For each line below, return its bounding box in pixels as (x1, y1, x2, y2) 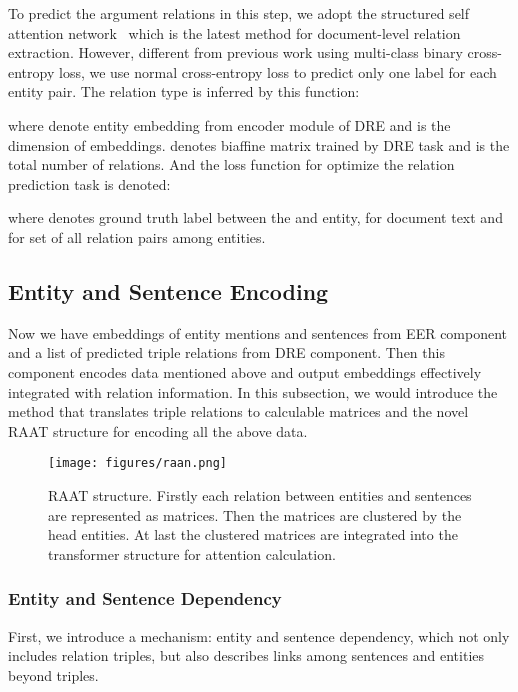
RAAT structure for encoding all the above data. (8, 420, 308, 441)
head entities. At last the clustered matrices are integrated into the (48, 524, 458, 545)
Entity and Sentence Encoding (8, 275, 329, 306)
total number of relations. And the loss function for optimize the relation (8, 154, 455, 175)
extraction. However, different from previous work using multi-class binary (8, 42, 463, 63)
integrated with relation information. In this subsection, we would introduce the (8, 381, 498, 402)
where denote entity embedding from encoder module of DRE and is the (8, 114, 451, 135)
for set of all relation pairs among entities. (8, 226, 266, 247)
